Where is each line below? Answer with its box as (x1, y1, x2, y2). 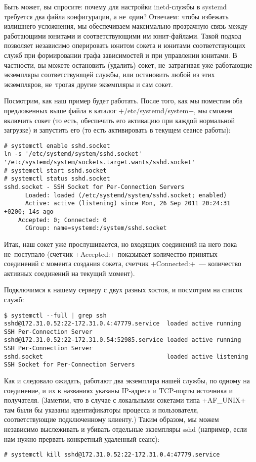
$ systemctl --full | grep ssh (4, 312, 107, 319)
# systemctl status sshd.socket (4, 175, 110, 183)
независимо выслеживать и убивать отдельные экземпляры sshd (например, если (4, 424, 247, 434)
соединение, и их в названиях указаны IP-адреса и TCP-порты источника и (4, 385, 233, 395)
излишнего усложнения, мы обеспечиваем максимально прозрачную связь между (4, 21, 248, 31)
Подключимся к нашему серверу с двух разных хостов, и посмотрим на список (4, 284, 243, 295)
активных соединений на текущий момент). (4, 268, 135, 278)
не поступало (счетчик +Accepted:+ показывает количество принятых (4, 248, 218, 259)
